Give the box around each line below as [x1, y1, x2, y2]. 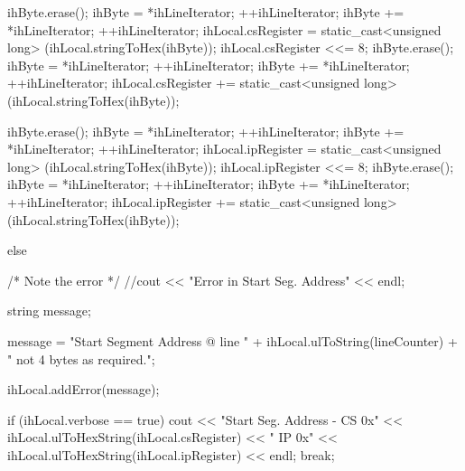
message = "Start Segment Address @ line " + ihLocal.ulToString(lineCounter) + [7, 331, 458, 350]
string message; [7, 301, 91, 320]
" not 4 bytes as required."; [7, 349, 155, 368]
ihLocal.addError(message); [7, 380, 160, 399]
